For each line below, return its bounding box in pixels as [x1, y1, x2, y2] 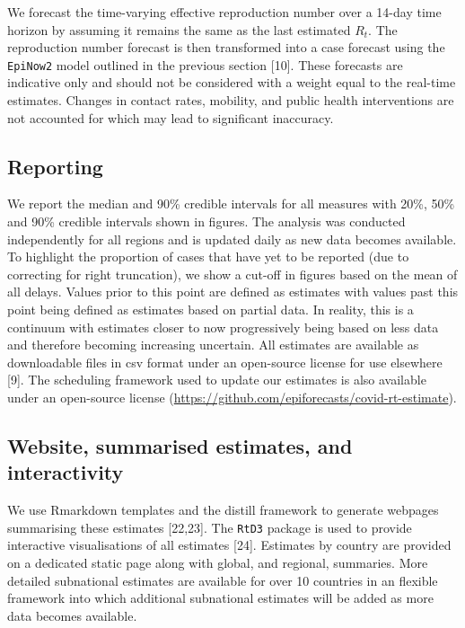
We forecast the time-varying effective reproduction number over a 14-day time [7, 3, 442, 21]
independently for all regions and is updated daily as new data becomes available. [7, 229, 457, 248]
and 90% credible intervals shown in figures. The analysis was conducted [7, 212, 406, 231]
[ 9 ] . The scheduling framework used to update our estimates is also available [7, 370, 426, 389]
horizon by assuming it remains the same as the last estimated [7, 20, 351, 39]
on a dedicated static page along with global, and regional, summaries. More [7, 553, 428, 571]
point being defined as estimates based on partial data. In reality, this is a [7, 299, 414, 318]
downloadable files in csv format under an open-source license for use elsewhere [7, 352, 443, 371]
